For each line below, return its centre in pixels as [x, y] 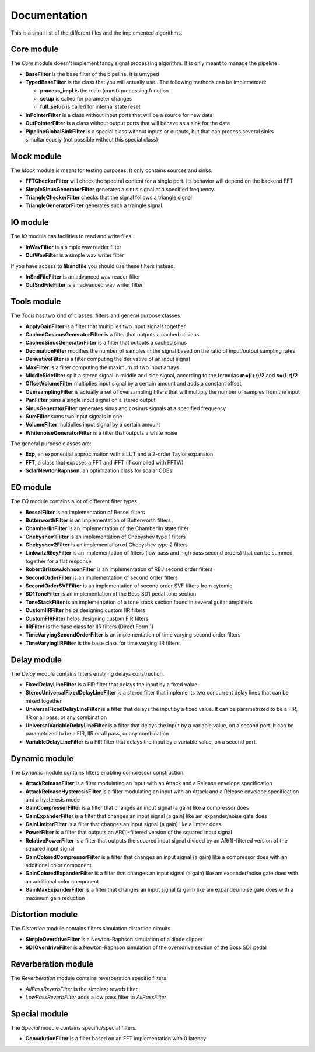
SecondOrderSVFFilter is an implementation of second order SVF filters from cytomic [129, 586]
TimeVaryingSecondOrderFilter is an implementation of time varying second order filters [133, 635]
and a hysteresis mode [53, 799]
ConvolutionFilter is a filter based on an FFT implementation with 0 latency [116, 1039]
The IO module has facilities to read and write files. [72, 236]
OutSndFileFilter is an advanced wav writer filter [84, 285]
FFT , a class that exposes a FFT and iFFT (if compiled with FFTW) [104, 462]
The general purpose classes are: [51, 444]
